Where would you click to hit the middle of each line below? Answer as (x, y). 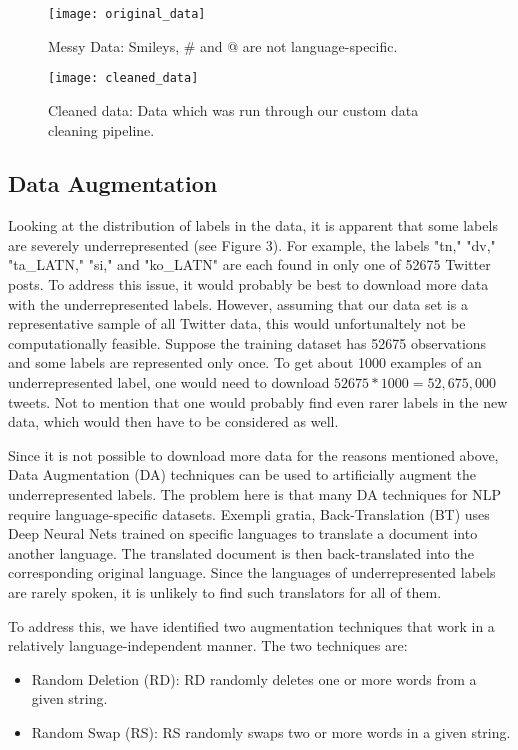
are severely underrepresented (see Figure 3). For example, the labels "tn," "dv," (252, 244)
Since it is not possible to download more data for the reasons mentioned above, (253, 454)
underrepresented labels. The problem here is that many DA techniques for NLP (255, 494)
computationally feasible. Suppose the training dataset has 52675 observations (247, 342)
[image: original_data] (127, 14)
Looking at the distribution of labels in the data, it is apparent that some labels (253, 225)
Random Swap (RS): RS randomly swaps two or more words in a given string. (271, 731)
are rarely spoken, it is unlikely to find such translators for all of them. (225, 591)
